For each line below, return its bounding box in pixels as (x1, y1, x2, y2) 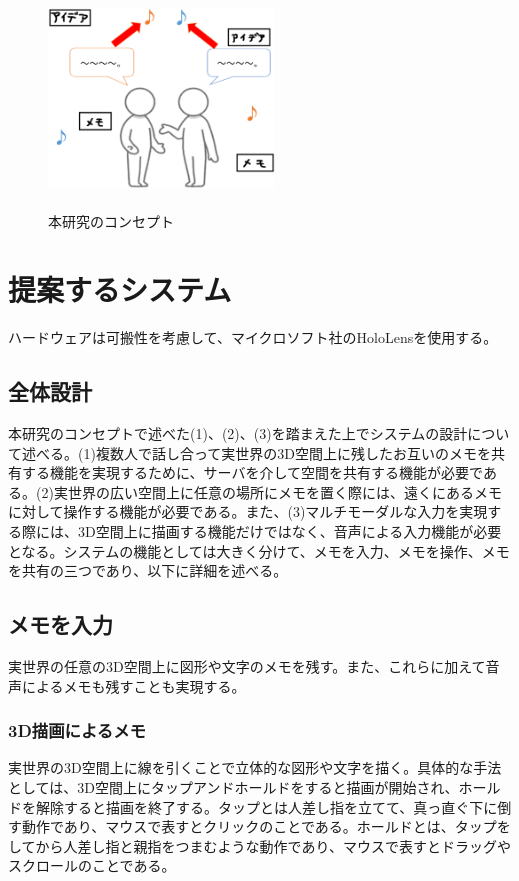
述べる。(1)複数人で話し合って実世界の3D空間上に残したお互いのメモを (21, 442, 491, 463)
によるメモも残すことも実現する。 (21, 675, 246, 696)
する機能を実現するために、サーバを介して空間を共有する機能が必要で (21, 462, 483, 483)
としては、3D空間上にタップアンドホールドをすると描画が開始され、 (8, 777, 459, 798)
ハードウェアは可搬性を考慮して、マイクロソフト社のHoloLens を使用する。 (8, 327, 498, 348)
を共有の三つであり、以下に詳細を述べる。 (8, 560, 288, 581)
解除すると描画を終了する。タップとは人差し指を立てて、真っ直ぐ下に (35, 796, 498, 817)
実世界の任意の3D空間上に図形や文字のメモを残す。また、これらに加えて (8, 656, 486, 677)
